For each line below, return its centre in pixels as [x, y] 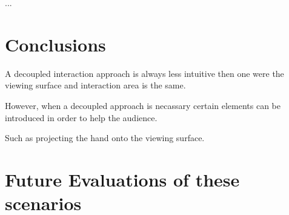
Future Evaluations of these [122, 179]
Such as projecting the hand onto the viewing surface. [105, 138]
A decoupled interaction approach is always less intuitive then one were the [144, 73]
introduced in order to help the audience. [81, 117]
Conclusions [55, 44]
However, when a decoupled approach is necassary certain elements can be [143, 105]
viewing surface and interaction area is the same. [95, 85]
